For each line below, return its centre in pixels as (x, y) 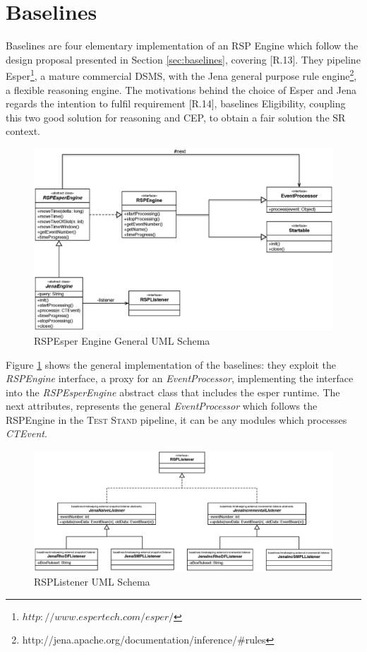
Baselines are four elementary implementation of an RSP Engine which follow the (182, 46)
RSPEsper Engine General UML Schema (122, 340)
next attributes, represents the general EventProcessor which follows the (162, 406)
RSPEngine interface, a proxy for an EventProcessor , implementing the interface (180, 378)
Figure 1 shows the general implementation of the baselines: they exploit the (171, 364)
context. (23, 131)
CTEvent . (26, 433)
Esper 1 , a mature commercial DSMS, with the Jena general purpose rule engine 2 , (181, 75)
